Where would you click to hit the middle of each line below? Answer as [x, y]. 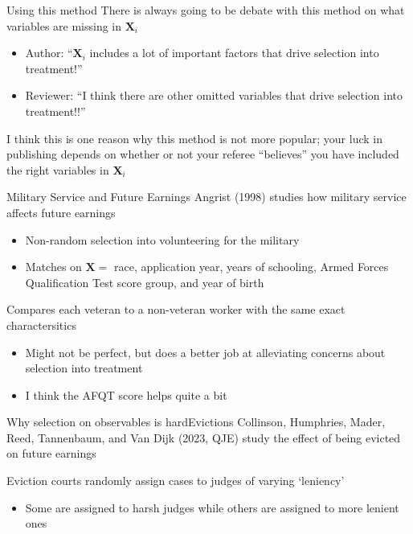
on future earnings [51, 453]
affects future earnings [61, 212]
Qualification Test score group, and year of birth [145, 282]
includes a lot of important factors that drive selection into [234, 53]
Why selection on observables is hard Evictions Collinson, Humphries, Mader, [196, 422]
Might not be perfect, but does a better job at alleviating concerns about [205, 352]
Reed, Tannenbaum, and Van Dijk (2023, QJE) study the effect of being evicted [204, 437]
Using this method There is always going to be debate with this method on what [206, 10]
